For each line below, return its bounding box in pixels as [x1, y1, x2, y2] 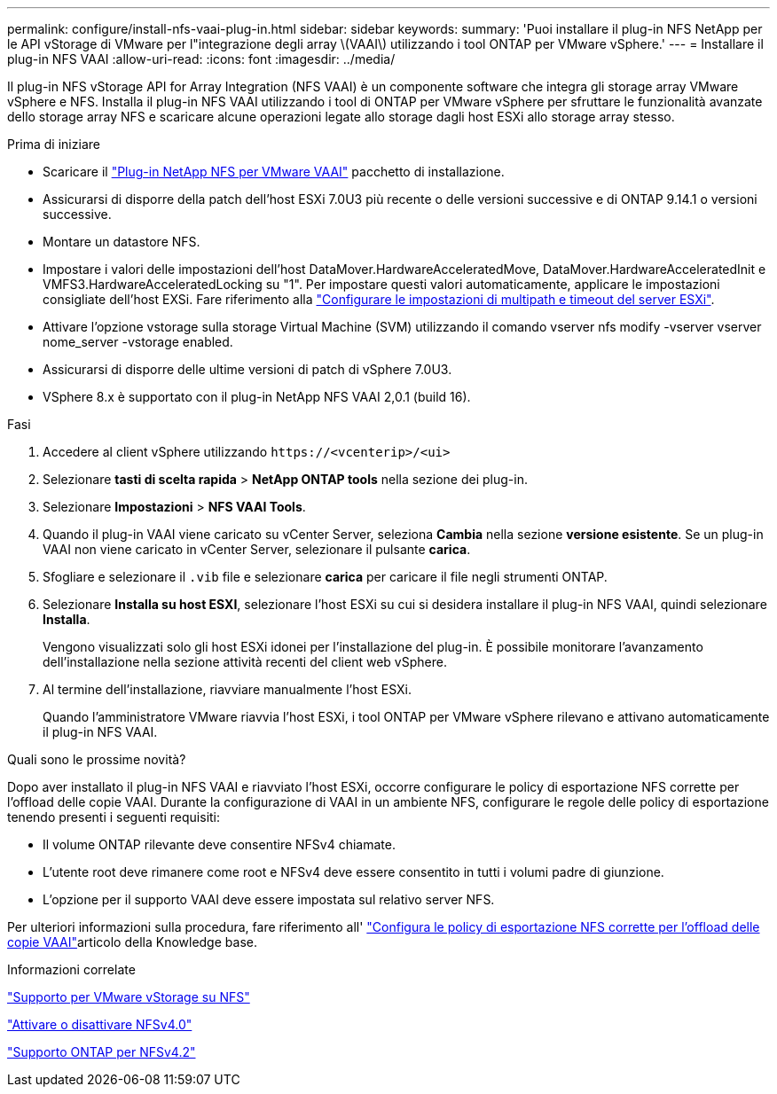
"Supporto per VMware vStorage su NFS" [7, 989, 250, 1004]
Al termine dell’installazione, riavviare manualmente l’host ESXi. [43, 682, 412, 697]
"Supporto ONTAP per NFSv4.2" [7, 1044, 196, 1059]
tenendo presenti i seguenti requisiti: [7, 809, 221, 824]
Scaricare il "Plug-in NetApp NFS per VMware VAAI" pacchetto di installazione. [43, 164, 505, 179]
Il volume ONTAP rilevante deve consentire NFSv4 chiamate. [43, 837, 396, 852]
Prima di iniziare [7, 137, 100, 152]
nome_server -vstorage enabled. [43, 334, 233, 349]
